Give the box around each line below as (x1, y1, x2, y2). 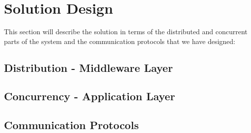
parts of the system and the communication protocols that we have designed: (4, 36, 235, 46)
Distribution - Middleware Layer (4, 60, 173, 75)
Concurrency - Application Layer (4, 89, 175, 104)
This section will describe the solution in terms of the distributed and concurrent (4, 26, 248, 37)
